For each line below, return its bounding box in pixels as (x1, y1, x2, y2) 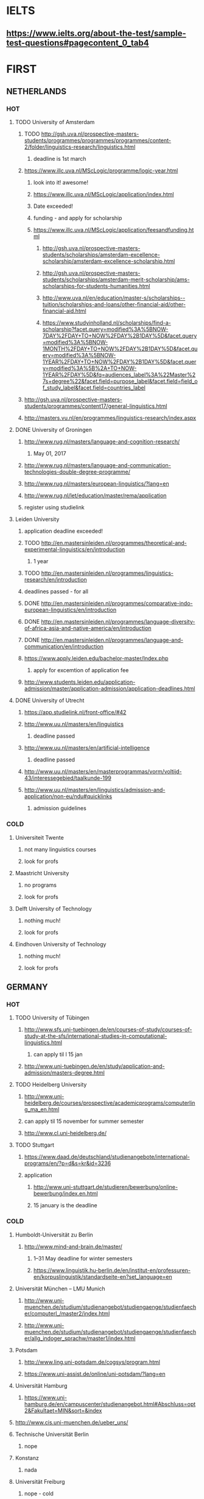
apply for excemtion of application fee (33, 667, 129, 674)
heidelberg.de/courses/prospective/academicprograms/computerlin (24, 1099, 195, 1107)
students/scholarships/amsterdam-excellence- (42, 251, 160, 259)
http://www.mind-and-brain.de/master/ (24, 1243, 123, 1250)
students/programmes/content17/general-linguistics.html (24, 402, 167, 410)
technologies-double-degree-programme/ (24, 468, 131, 476)
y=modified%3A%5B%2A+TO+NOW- (42, 365, 137, 372)
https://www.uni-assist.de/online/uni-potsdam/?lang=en (24, 1370, 166, 1377)
